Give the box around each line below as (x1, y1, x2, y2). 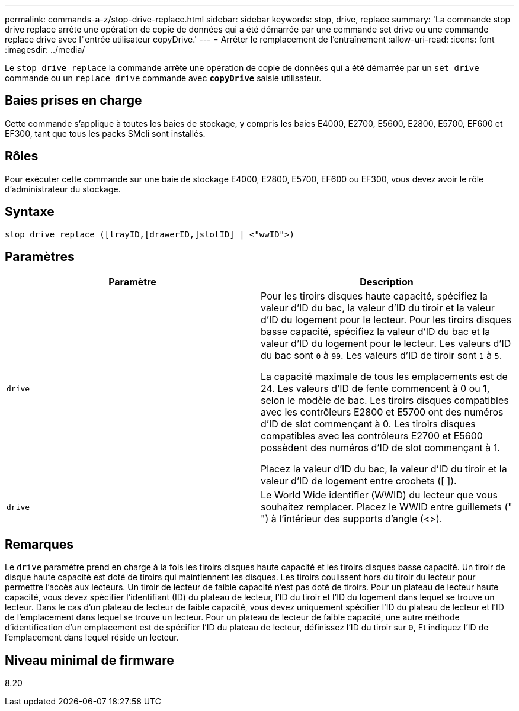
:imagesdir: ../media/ (5, 44, 85, 54)
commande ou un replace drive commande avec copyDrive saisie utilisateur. (5, 73, 322, 83)
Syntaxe (5, 204, 55, 220)
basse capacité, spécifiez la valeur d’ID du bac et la (261, 326, 491, 338)
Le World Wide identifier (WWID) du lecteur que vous (261, 489, 498, 501)
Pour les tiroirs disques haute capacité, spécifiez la (261, 290, 488, 303)
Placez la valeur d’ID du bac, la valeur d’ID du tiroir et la (261, 463, 507, 475)
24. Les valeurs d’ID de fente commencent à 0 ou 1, (261, 382, 490, 395)
